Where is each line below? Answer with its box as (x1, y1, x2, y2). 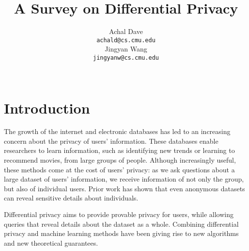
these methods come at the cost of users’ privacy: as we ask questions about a (4, 164, 235, 174)
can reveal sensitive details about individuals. (4, 193, 139, 203)
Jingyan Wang (105, 44, 147, 54)
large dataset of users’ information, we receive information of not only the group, (4, 174, 244, 184)
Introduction (4, 98, 90, 118)
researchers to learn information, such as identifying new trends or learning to (4, 145, 235, 155)
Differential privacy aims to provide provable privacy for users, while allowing (4, 209, 233, 219)
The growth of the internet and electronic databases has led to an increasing (4, 126, 231, 136)
